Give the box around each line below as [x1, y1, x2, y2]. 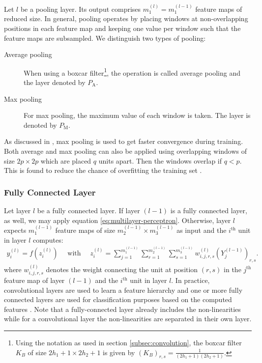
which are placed [40, 155, 91, 166]
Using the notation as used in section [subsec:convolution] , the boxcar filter [15, 337, 242, 348]
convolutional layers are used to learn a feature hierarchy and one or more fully [4, 284, 243, 295]
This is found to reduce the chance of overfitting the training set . [4, 165, 202, 175]
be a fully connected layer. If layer [37, 205, 140, 215]
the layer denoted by [24, 77, 86, 87]
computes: [33, 234, 63, 245]
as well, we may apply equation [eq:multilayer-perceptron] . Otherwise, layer [4, 215, 231, 225]
